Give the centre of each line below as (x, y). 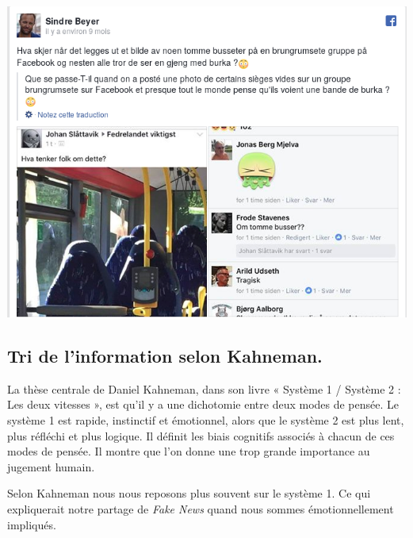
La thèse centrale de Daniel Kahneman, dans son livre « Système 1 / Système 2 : (204, 388)
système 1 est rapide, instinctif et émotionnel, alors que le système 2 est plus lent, (206, 419)
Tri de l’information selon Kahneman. (165, 355)
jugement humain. (51, 466)
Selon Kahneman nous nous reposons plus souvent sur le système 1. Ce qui (189, 493)
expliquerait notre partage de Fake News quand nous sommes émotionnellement (201, 508)
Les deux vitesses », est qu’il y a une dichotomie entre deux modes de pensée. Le (203, 404)
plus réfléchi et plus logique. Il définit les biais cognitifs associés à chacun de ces (201, 435)
